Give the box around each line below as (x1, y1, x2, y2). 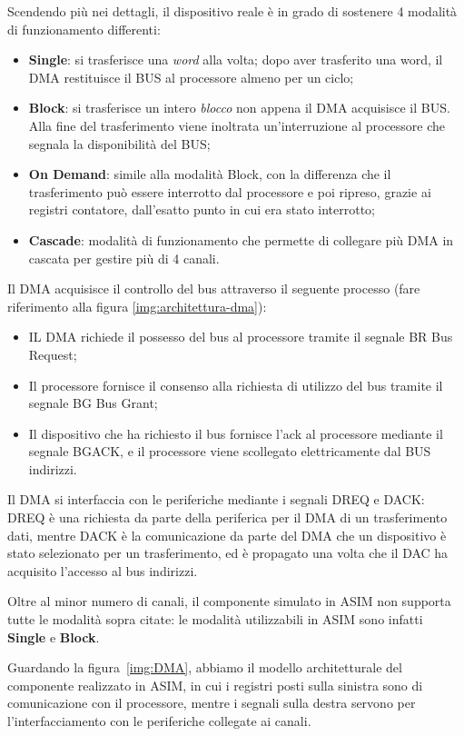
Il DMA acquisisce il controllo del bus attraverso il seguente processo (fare (7, 279, 420, 298)
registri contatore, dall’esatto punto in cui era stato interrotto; (28, 200, 376, 219)
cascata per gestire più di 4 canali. (28, 248, 220, 267)
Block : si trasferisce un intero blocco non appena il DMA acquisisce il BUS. (28, 98, 450, 117)
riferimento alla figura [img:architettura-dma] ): (7, 296, 267, 315)
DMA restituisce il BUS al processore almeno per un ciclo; (28, 67, 354, 86)
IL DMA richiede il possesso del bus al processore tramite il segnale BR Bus (28, 327, 453, 346)
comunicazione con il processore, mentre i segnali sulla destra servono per (7, 693, 416, 712)
